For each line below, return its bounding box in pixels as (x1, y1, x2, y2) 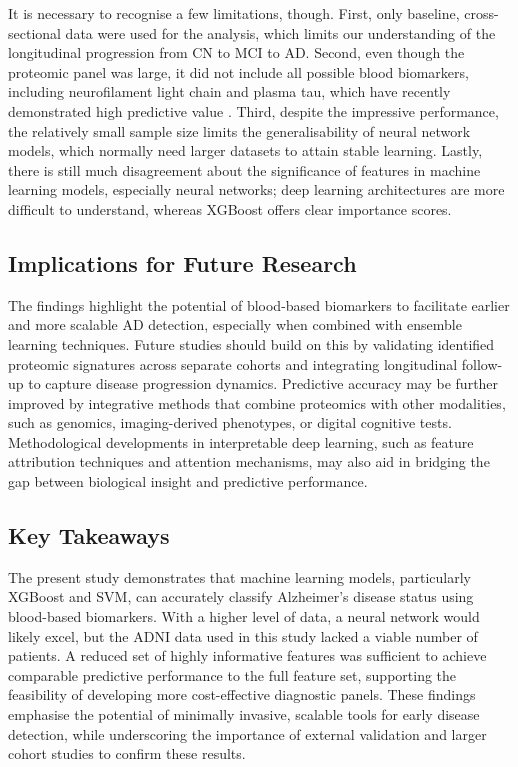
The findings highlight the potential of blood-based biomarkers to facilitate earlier (8, 294, 510, 315)
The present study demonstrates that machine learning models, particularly (8, 566, 471, 587)
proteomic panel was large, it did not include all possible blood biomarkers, (8, 61, 469, 82)
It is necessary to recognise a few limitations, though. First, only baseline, (8, 3, 460, 23)
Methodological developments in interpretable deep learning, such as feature (8, 431, 474, 452)
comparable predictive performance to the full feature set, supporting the (8, 664, 457, 685)
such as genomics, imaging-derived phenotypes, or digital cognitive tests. (8, 412, 452, 433)
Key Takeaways (8, 520, 170, 551)
